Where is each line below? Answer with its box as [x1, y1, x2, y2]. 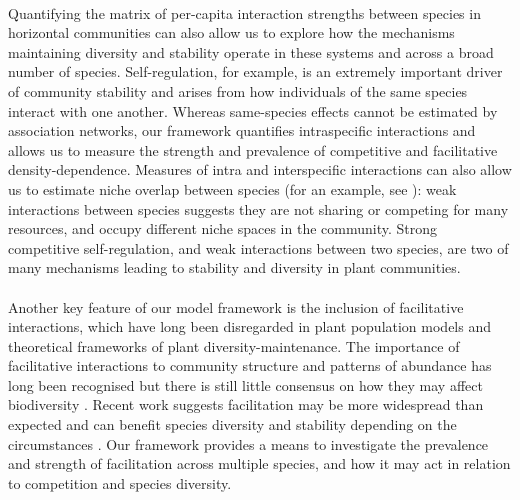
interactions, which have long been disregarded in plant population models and [8, 316, 492, 337]
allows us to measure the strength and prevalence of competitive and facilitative [8, 139, 498, 160]
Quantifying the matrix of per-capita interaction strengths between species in [8, 2, 481, 23]
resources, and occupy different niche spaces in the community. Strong [8, 218, 438, 239]
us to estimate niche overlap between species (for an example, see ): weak [8, 178, 457, 199]
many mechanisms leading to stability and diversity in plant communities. [8, 257, 461, 278]
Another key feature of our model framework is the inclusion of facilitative [8, 296, 464, 317]
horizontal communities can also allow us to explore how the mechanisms [8, 22, 455, 43]
